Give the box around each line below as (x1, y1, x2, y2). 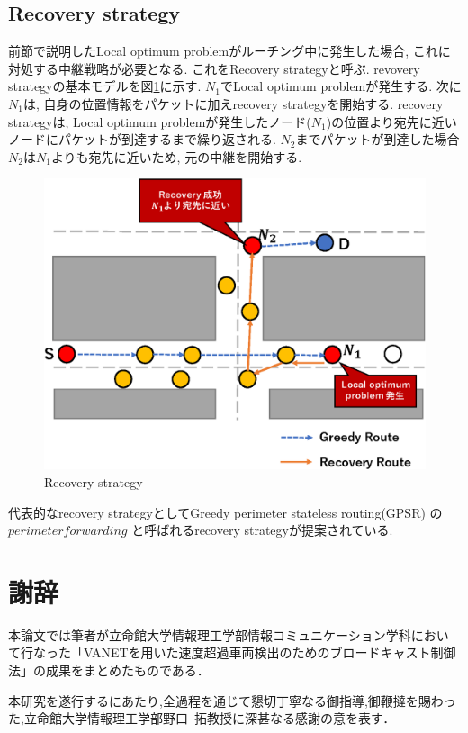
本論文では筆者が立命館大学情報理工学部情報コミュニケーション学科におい (8, 625, 449, 644)
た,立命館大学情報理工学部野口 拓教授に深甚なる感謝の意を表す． (8, 709, 396, 728)
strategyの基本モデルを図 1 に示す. (8, 77, 202, 95)
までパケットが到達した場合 (295, 130, 460, 149)
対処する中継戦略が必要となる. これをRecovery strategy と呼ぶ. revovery (8, 59, 420, 77)
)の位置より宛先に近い (326, 112, 457, 131)
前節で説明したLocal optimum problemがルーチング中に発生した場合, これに (8, 41, 451, 60)
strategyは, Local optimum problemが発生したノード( (8, 112, 311, 131)
